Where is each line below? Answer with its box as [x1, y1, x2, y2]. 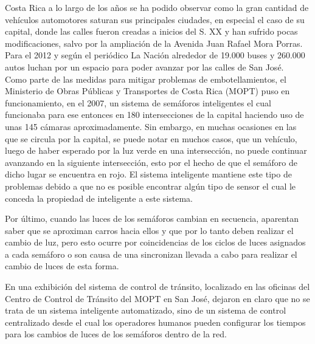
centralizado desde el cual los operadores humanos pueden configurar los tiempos [5, 315, 306, 328]
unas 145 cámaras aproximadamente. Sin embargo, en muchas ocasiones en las [5, 120, 297, 132]
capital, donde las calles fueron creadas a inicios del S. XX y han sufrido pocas [5, 25, 298, 38]
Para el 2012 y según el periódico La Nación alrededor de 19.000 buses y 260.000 [5, 49, 305, 61]
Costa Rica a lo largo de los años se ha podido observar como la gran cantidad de [5, 1, 309, 13]
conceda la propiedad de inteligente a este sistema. [5, 191, 193, 204]
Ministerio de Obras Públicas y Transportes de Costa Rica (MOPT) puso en [5, 84, 290, 97]
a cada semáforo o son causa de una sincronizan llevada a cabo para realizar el [5, 247, 297, 260]
